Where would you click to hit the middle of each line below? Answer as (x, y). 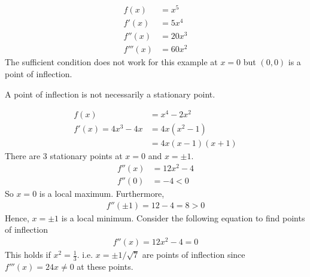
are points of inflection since (194, 255)
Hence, (17, 217)
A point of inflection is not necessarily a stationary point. (110, 94)
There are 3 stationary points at (64, 156)
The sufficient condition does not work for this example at (111, 62)
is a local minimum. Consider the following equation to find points (183, 217)
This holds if (28, 255)
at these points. (105, 266)
